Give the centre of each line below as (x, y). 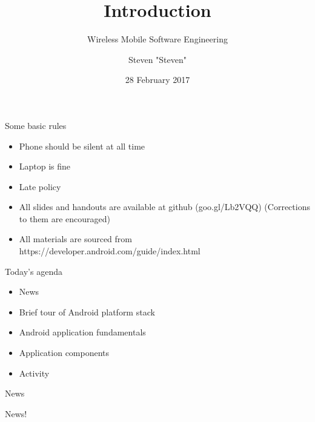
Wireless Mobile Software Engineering (157, 39)
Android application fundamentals (82, 332)
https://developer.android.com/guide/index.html (110, 251)
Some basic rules (36, 125)
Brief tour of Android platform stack (87, 312)
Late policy (40, 186)
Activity (34, 373)
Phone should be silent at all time (82, 146)
